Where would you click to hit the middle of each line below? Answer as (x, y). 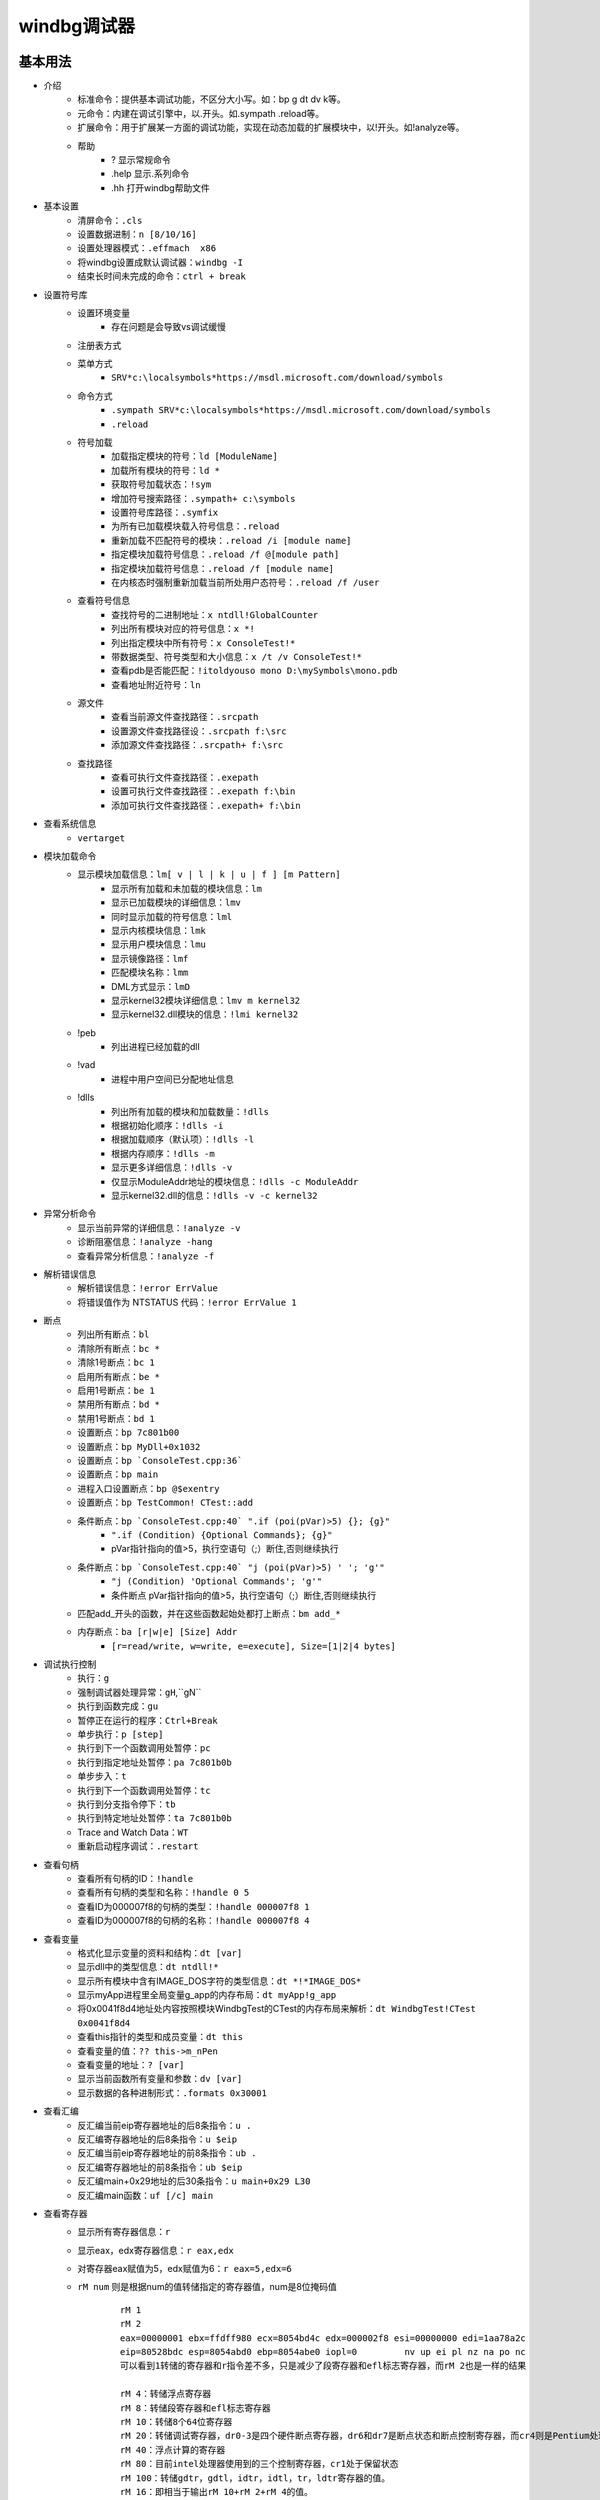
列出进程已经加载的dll (155, 1047)
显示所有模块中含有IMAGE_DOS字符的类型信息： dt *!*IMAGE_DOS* (219, 1981)
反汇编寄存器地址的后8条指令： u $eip (157, 2139)
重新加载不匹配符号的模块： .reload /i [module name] (231, 540)
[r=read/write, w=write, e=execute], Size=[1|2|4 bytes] (254, 1646)
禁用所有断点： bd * (118, 1404)
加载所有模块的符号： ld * (165, 470)
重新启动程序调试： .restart (138, 1846)
